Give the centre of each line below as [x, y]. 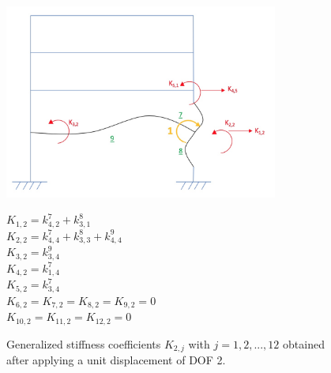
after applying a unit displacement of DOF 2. [116, 360]
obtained [304, 343]
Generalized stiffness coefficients [84, 343]
